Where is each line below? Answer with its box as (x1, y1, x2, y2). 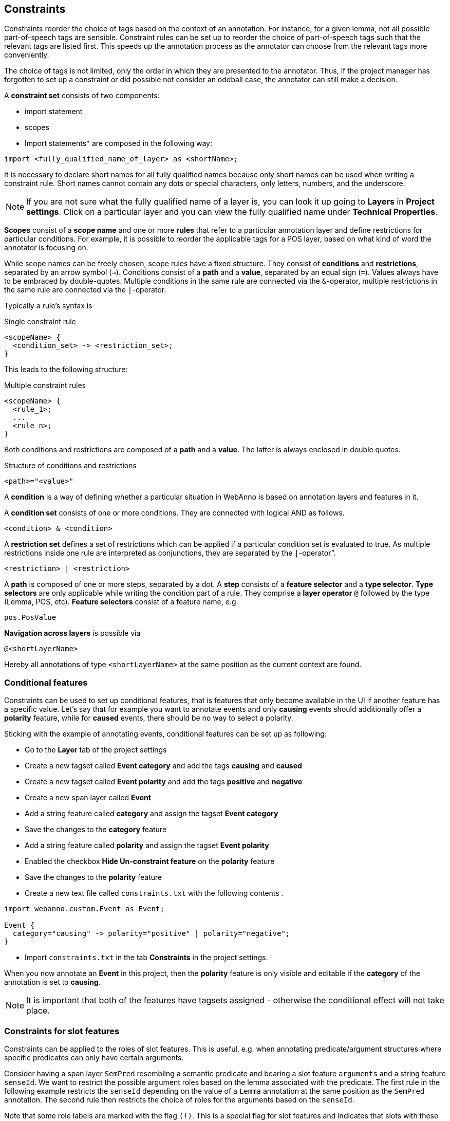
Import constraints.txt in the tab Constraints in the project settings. (25, 953, 268, 962)
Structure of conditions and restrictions (4, 461, 137, 470)
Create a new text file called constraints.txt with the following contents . (25, 889, 284, 898)
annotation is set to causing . (4, 978, 101, 987)
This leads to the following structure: (4, 365, 128, 374)
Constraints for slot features (4, 1025, 120, 1036)
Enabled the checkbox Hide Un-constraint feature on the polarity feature (25, 857, 275, 866)
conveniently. (4, 50, 49, 60)
